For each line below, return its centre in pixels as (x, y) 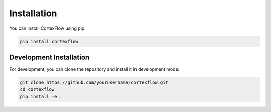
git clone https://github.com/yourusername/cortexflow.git (94, 83)
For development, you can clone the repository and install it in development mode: (94, 69)
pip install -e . (41, 96)
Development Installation (49, 57)
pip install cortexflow (49, 41)
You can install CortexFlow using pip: (48, 28)
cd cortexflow (37, 90)
